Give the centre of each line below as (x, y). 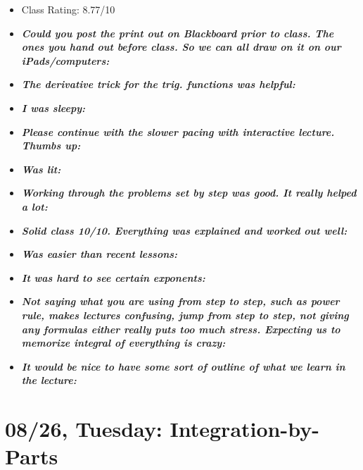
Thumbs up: (51, 146)
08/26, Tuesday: (84, 429)
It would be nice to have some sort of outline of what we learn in (183, 366)
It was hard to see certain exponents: (113, 277)
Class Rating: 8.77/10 (68, 9)
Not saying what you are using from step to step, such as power (180, 301)
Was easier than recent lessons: (100, 254)
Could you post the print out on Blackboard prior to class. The (178, 33)
